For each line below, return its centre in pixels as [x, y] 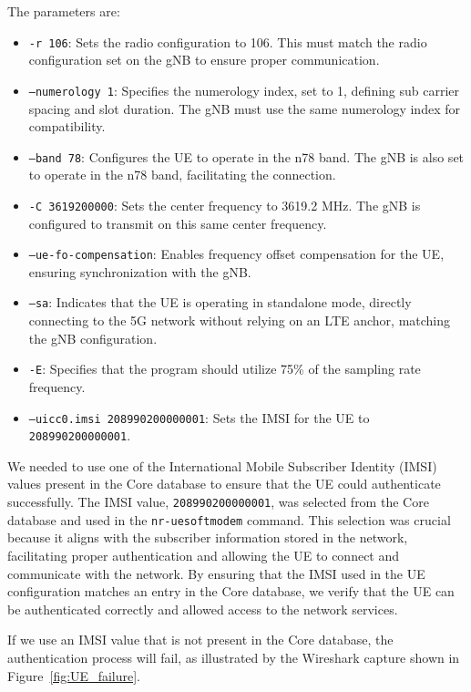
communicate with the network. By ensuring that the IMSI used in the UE [216, 573]
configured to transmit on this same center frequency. [178, 223]
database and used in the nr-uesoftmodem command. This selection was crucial [229, 519]
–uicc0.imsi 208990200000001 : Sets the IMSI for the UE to [199, 417]
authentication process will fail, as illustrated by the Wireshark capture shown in [234, 657]
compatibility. [67, 126]
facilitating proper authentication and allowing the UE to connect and [204, 555]
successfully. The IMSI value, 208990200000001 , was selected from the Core [218, 502]
